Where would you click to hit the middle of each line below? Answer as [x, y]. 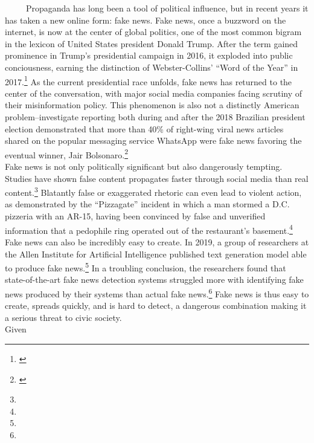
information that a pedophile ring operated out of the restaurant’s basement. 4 [149, 229]
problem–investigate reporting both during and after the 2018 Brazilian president [155, 117]
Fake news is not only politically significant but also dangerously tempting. [144, 167]
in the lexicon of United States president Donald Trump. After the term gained [152, 43]
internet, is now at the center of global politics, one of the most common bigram [153, 32]
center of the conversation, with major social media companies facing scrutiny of [153, 93]
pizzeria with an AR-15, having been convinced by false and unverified [135, 216]
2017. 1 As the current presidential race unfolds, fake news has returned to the [149, 80]
